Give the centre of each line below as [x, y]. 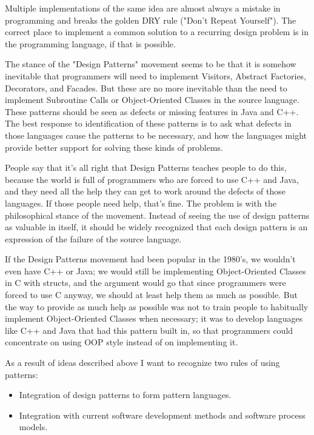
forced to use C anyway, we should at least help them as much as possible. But [151, 295]
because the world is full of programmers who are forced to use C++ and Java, [152, 179]
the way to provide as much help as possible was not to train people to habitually [157, 306]
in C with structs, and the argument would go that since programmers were [145, 283]
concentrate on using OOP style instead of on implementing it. [122, 342]
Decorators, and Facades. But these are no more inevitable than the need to [146, 88]
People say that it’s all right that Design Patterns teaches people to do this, [146, 168]
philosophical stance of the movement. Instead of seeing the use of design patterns [157, 215]
